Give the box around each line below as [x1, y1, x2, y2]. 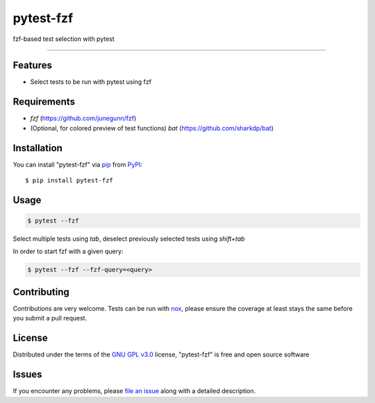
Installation [12, 142, 62, 154]
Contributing [12, 286, 69, 298]
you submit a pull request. [12, 314, 87, 323]
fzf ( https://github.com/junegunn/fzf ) [30, 114, 137, 123]
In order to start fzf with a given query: [12, 247, 124, 256]
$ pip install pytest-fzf [25, 177, 114, 185]
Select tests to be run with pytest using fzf [30, 78, 152, 86]
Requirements [12, 96, 76, 108]
